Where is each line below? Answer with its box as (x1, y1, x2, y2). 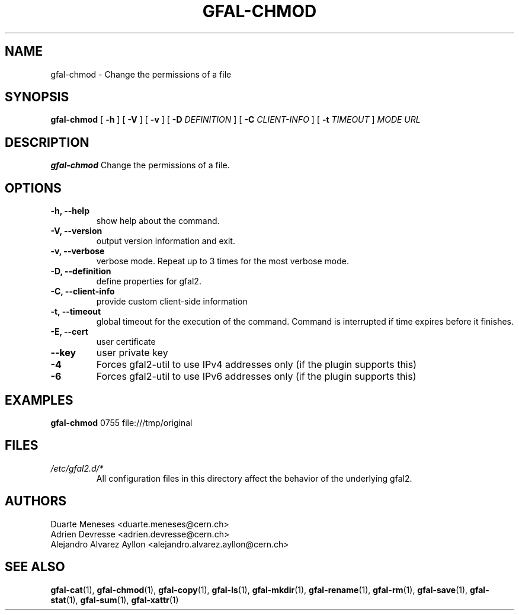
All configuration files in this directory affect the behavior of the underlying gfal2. (96, 473, 412, 483)
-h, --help (50, 206, 89, 216)
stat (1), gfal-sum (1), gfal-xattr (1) (50, 594, 179, 605)
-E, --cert (50, 326, 88, 337)
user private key (96, 347, 168, 359)
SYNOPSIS (5, 89, 69, 105)
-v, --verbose (50, 246, 105, 257)
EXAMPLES (5, 392, 73, 408)
